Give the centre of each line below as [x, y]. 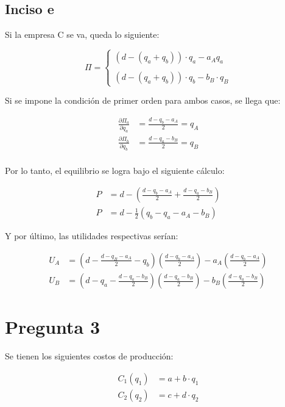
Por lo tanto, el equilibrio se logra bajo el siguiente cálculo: [115, 170]
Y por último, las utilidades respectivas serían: [92, 236]
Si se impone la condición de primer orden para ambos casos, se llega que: [143, 100]
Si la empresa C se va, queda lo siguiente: [82, 34]
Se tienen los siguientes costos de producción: [89, 356]
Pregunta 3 [53, 327]
